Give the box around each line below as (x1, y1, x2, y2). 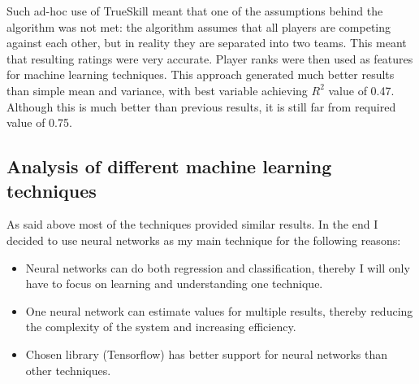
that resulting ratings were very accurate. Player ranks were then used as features (6, 50, 413, 67)
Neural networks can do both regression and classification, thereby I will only (25, 259, 410, 276)
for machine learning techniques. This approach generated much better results (6, 66, 395, 83)
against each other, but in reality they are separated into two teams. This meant (6, 34, 407, 51)
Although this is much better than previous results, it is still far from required (6, 98, 396, 115)
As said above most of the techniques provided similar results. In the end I (6, 216, 378, 233)
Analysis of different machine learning (6, 154, 332, 179)
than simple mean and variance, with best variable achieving (6, 81, 308, 98)
